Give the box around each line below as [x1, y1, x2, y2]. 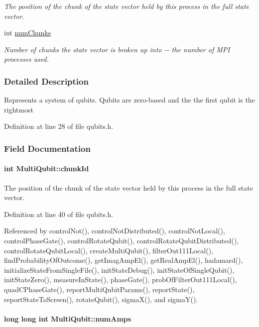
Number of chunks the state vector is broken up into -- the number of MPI [4, 44, 230, 54]
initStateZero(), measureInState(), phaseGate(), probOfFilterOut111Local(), [4, 274, 237, 285]
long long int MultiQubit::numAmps [4, 313, 131, 324]
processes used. [4, 54, 49, 64]
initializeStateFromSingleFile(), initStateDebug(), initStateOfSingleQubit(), [4, 264, 235, 275]
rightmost [4, 104, 33, 114]
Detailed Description [4, 75, 89, 87]
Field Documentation [4, 142, 91, 154]
